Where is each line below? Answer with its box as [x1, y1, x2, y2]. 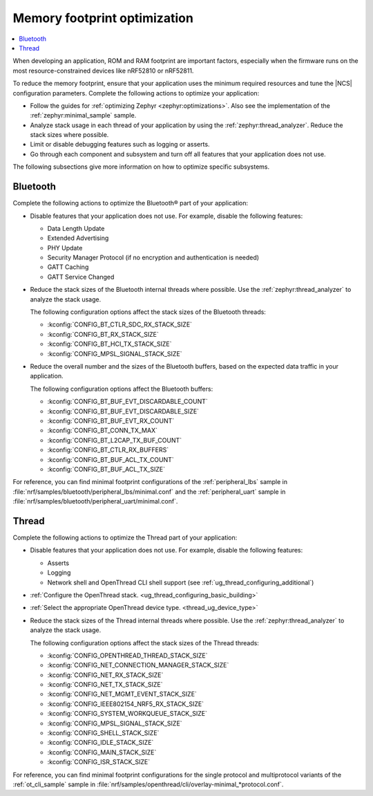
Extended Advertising [47, 234, 109, 242]
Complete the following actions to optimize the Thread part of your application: [12, 533, 238, 542]
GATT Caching [47, 263, 89, 271]
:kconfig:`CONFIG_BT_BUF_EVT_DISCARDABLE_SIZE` [47, 407, 200, 415]
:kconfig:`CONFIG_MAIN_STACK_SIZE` [47, 748, 157, 757]
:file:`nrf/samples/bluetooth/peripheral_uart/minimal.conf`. [12, 497, 178, 506]
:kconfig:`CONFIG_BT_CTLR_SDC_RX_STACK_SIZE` [47, 320, 193, 328]
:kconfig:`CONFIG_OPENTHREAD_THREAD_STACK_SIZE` [47, 651, 208, 660]
